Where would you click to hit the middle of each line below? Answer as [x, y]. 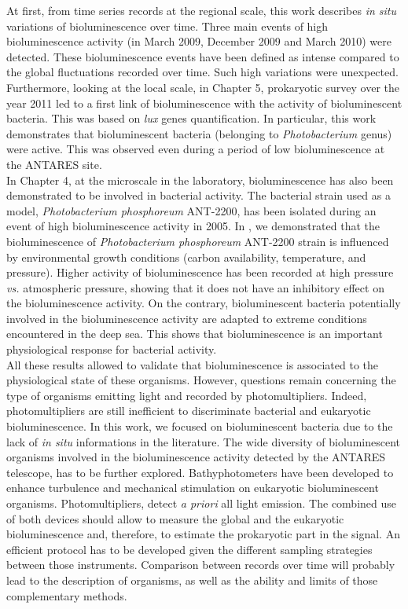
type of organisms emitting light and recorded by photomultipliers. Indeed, [187, 395]
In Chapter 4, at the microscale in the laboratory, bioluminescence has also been [200, 180]
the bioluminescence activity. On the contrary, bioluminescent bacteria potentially [204, 303]
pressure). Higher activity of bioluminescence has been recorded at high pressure [200, 272]
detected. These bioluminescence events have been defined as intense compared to [203, 56]
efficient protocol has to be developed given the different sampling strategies [189, 549]
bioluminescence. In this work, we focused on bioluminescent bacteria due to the [200, 426]
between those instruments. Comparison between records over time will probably [201, 565]
